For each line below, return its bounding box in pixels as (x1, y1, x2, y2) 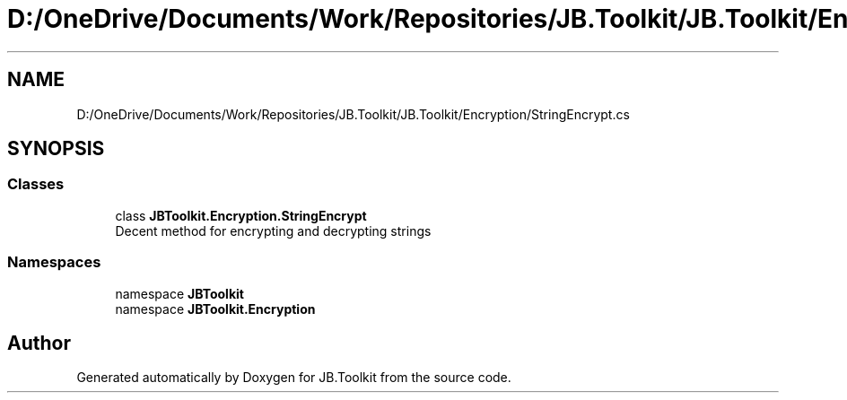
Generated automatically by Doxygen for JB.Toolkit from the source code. (76, 370, 511, 386)
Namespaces (7, 253, 101, 272)
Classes (7, 175, 65, 194)
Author (7, 331, 71, 354)
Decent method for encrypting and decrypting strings (115, 222, 432, 239)
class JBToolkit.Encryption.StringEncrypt (115, 207, 367, 223)
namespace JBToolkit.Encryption (115, 300, 316, 317)
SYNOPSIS (7, 137, 105, 161)
